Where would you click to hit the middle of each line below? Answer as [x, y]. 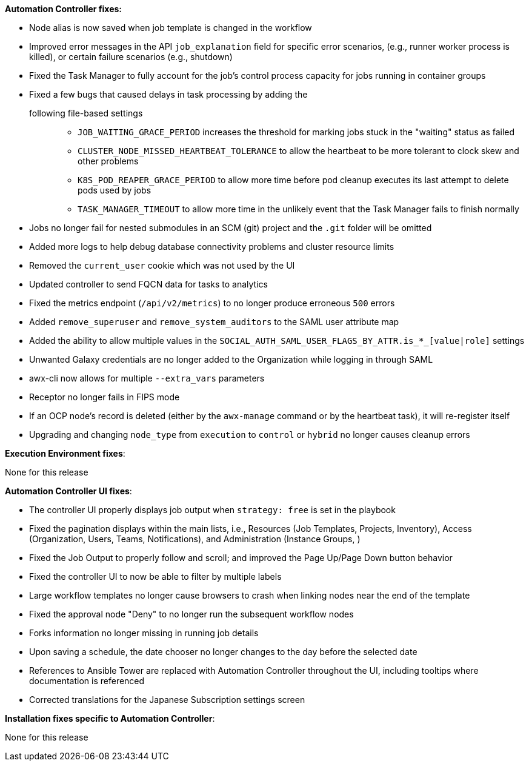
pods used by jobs [115, 190]
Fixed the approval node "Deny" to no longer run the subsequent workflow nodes [191, 614]
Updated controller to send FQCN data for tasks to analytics [148, 284]
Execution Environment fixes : [65, 453]
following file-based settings [86, 113]
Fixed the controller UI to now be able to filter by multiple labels [155, 576]
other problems [108, 161]
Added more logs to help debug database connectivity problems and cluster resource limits [212, 247]
